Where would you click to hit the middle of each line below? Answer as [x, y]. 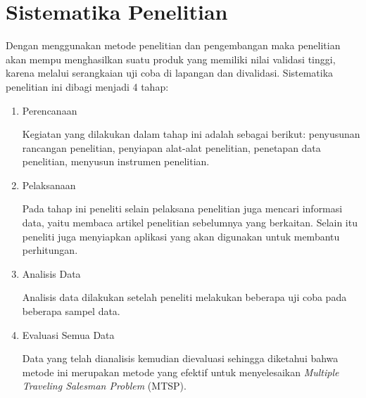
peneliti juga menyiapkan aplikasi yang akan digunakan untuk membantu [181, 236]
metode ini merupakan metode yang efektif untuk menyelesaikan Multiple [181, 372]
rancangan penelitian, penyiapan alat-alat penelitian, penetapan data [171, 147]
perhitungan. [50, 250]
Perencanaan [50, 110]
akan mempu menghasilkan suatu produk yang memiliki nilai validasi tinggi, [171, 59]
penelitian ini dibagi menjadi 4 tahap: [87, 86]
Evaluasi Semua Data [68, 334]
